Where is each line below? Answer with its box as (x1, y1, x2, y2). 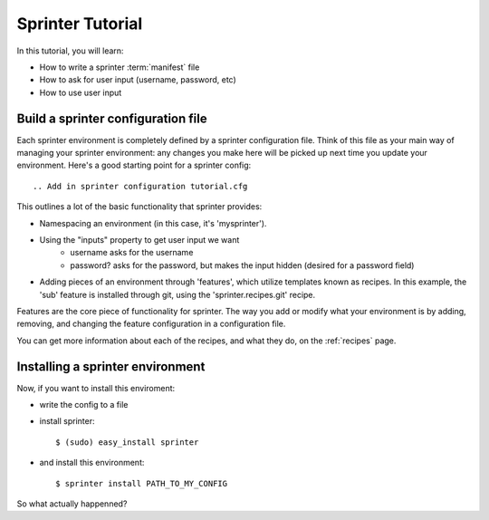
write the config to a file (39, 400, 129, 409)
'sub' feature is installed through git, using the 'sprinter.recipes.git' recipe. (39, 289, 316, 300)
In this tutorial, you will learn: (16, 45, 124, 56)
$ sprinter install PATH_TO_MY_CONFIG (55, 478, 228, 488)
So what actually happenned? (16, 498, 128, 509)
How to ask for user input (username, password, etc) (39, 74, 237, 85)
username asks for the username (70, 247, 194, 258)
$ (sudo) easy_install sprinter (55, 437, 199, 448)
